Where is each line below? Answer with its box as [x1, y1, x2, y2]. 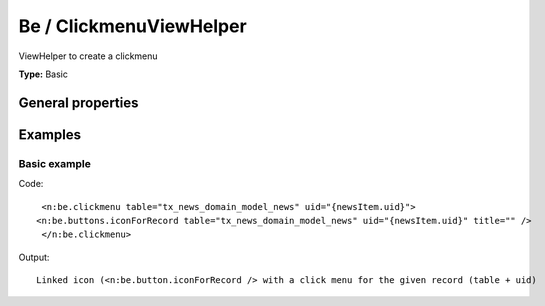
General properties [18, 94, 139, 111]
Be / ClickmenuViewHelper [18, 15, 247, 37]
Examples [18, 126, 82, 143]
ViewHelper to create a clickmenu [18, 50, 159, 62]
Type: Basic [18, 68, 69, 80]
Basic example [18, 156, 92, 170]
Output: [18, 251, 50, 263]
